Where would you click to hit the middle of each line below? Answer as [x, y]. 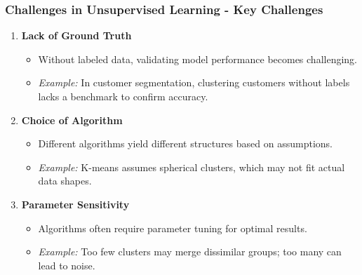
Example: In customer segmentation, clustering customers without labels [194, 82]
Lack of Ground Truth [76, 35]
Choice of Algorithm [72, 120]
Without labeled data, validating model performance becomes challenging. [198, 59]
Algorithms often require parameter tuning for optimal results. [173, 228]
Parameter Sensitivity [75, 204]
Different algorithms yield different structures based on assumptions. [185, 143]
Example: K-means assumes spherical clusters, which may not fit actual [192, 167]
